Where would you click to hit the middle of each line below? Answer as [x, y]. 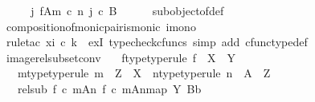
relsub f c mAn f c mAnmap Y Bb [109, 88]
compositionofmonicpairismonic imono [101, 26]
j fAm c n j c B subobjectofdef [127, 10]
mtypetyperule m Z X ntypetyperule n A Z [144, 73]
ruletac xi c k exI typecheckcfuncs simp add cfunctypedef [157, 42]
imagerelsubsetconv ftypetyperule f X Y [121, 57]
